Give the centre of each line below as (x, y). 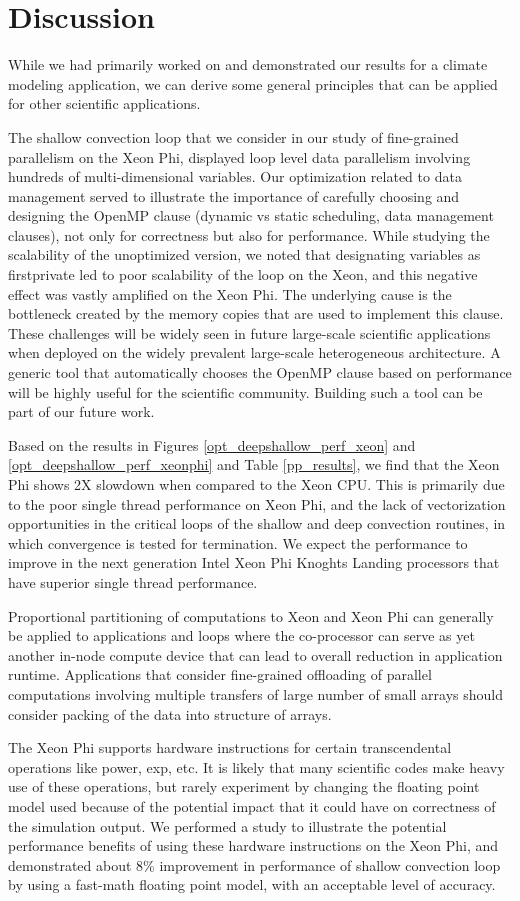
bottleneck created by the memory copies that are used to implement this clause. (256, 313)
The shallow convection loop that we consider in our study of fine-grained (233, 136)
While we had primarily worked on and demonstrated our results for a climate (248, 64)
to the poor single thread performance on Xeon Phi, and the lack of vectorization (257, 503)
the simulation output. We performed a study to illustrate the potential (227, 825)
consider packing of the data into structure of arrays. (170, 713)
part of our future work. (81, 411)
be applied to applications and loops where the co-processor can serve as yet (241, 635)
